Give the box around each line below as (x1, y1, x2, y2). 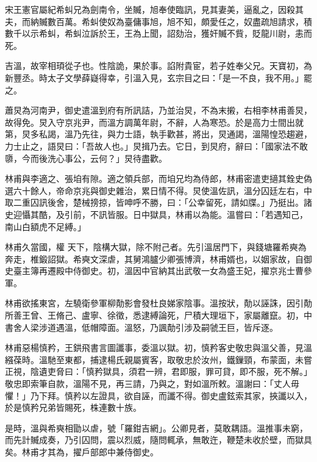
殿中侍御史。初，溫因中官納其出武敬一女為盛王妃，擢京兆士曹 (55, 264, 304, 277)
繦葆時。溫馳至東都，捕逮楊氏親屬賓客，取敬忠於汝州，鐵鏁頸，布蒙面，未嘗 (5, 353, 312, 366)
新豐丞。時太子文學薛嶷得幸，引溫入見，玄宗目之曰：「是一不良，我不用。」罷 (5, 71, 312, 84)
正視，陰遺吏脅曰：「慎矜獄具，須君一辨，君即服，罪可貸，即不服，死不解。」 (5, 365, 312, 378)
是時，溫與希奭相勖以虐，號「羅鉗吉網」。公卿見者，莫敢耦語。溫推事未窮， (5, 421, 308, 434)
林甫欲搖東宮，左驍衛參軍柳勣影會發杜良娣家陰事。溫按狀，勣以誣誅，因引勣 (5, 297, 312, 309)
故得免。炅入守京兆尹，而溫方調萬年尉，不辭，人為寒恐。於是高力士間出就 (5, 115, 304, 128)
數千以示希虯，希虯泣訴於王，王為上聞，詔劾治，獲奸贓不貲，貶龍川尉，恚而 (5, 27, 312, 40)
